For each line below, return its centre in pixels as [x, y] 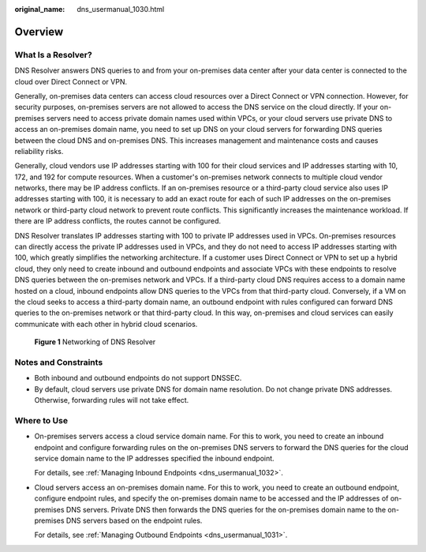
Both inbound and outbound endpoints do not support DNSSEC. [138, 378]
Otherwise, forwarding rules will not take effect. [112, 400]
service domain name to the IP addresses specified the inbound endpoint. [155, 458]
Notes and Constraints [59, 362]
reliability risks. [39, 151]
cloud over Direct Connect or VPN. [71, 81]
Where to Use [41, 420]
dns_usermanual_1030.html [121, 9]
